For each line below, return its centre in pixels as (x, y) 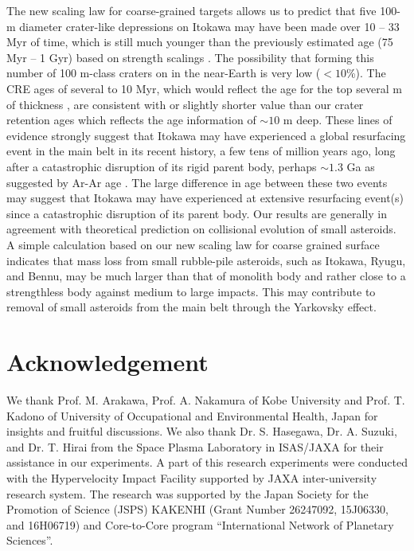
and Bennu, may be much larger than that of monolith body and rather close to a (206, 276)
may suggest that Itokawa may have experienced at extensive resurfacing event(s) (205, 198)
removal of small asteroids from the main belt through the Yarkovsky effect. (191, 307)
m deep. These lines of (338, 120)
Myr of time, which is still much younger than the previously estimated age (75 (200, 42)
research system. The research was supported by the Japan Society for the (187, 493)
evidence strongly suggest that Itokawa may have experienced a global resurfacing (206, 135)
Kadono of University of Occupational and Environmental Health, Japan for (192, 415)
